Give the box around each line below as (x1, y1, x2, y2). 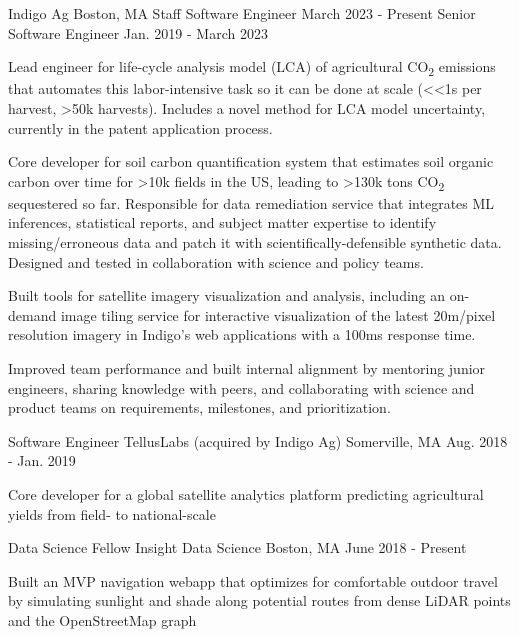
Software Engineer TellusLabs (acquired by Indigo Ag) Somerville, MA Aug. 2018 (8, 430, 508, 451)
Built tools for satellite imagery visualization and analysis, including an (8, 285, 446, 306)
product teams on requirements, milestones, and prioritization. (8, 397, 391, 418)
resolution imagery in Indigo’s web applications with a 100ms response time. (8, 324, 476, 345)
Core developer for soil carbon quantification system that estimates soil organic (8, 151, 494, 172)
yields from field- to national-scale (8, 503, 216, 524)
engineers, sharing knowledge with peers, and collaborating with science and (8, 377, 475, 398)
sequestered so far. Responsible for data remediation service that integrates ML (8, 192, 495, 213)
